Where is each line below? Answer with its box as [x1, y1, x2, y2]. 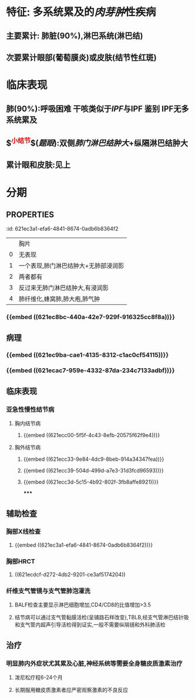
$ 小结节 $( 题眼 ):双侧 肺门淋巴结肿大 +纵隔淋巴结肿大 [6, 136, 189, 148]
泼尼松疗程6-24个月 [14, 674, 63, 681]
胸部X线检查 [6, 527, 41, 536]
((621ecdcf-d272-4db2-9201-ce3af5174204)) [14, 571, 126, 578]
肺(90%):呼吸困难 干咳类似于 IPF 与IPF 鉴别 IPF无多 [6, 104, 189, 114]
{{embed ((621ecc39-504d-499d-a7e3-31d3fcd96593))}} [23, 467, 164, 474]
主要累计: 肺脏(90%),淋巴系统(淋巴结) [6, 31, 143, 41]
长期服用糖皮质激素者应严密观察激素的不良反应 [14, 687, 128, 694]
